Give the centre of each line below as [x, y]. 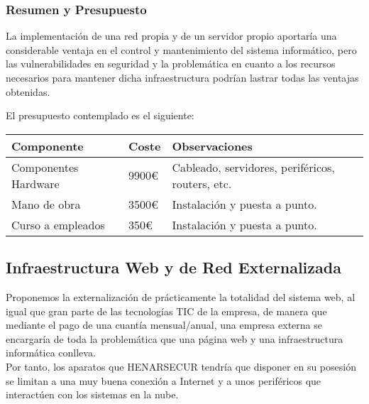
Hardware [35, 183]
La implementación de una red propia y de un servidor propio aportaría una [171, 36]
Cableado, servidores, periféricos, [253, 167]
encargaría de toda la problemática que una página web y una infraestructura [175, 338]
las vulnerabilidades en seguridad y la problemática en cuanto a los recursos [171, 64]
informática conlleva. [51, 353]
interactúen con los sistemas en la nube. [92, 394]
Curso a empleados [58, 224]
